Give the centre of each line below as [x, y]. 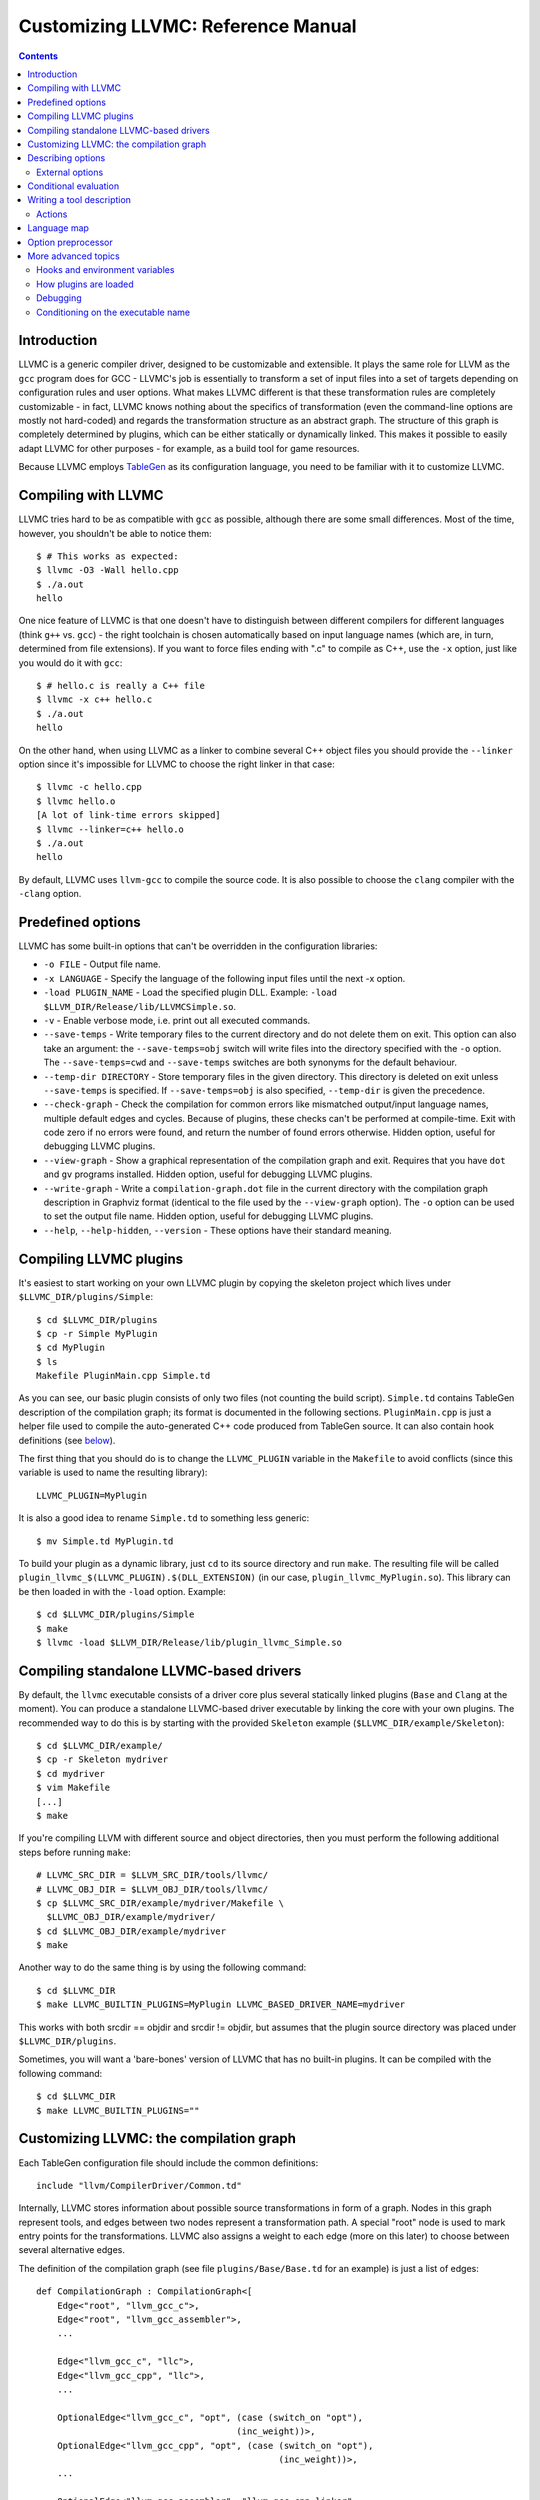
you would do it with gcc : [70, 662]
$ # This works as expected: [107, 556]
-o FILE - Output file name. [102, 964]
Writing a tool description [79, 200]
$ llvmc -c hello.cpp [89, 787]
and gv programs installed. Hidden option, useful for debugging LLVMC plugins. [208, 1174]
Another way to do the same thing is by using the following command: [162, 1967]
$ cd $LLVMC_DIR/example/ [100, 1746]
